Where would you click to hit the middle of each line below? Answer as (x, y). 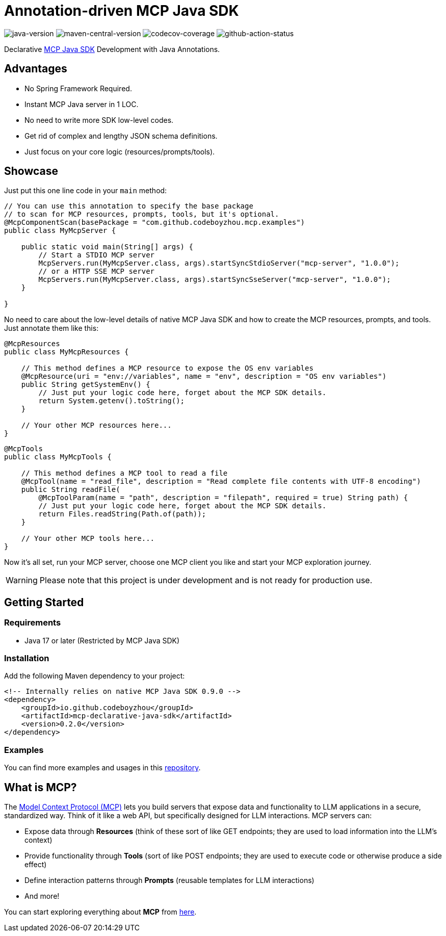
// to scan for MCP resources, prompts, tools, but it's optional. (142, 214)
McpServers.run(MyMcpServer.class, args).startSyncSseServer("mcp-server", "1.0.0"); (215, 280)
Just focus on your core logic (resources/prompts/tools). (120, 151)
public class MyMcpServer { (60, 231)
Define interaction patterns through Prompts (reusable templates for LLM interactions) (169, 880)
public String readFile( (71, 490)
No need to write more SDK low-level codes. (99, 120)
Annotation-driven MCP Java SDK (122, 11)
